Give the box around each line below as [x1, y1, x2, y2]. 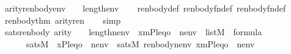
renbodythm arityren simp [4, 13, 121, 26]
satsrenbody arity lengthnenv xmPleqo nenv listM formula [4, 25, 262, 38]
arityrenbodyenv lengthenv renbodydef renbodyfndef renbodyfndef [4, 2, 286, 14]
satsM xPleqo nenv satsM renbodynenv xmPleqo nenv [26, 37, 255, 50]
